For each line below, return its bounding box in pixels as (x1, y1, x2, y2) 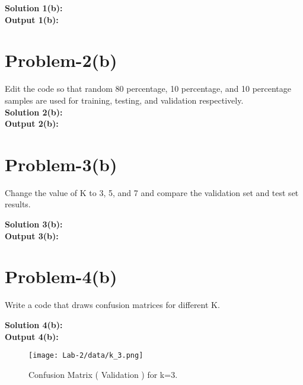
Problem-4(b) (5, 264, 117, 288)
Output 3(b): (5, 229, 59, 242)
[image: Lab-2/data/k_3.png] (28, 351, 143, 360)
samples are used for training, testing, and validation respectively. (5, 94, 244, 106)
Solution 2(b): (5, 105, 63, 118)
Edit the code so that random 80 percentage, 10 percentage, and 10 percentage (5, 82, 292, 95)
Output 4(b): (5, 330, 59, 342)
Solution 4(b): (5, 318, 63, 331)
